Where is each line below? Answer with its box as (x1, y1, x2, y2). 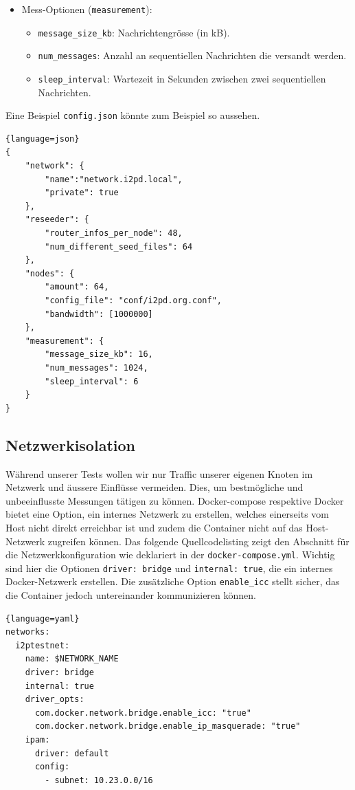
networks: (5, 627, 50, 637)
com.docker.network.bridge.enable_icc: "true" (34, 707, 251, 718)
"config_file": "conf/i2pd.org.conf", (45, 296, 222, 305)
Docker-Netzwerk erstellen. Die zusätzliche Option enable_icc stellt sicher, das (5, 574, 340, 589)
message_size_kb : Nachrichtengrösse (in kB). (38, 25, 230, 39)
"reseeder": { (25, 215, 89, 225)
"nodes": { (25, 268, 75, 278)
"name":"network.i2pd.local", (45, 174, 183, 184)
